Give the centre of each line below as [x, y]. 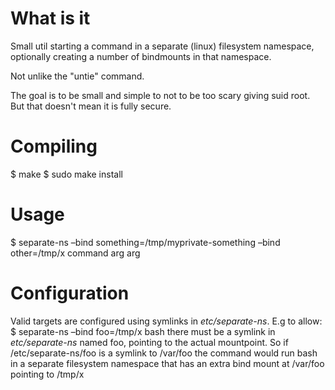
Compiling [54, 146]
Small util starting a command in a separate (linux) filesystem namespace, [162, 46]
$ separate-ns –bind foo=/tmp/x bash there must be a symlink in [143, 331]
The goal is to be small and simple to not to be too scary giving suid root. [160, 95]
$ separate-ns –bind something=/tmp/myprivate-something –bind [145, 242]
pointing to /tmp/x [47, 374]
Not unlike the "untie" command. [77, 76]
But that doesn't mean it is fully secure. [91, 106]
